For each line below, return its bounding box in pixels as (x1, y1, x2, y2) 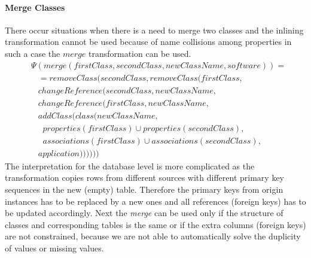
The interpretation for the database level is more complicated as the (5, 159, 255, 172)
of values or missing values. (5, 241, 104, 254)
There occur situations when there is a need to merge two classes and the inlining (5, 23, 304, 36)
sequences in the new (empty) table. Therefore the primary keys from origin (5, 183, 283, 196)
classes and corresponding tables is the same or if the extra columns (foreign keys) (5, 218, 306, 230)
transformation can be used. (88, 47, 191, 59)
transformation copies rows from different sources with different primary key (5, 171, 284, 184)
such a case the (5, 47, 60, 59)
